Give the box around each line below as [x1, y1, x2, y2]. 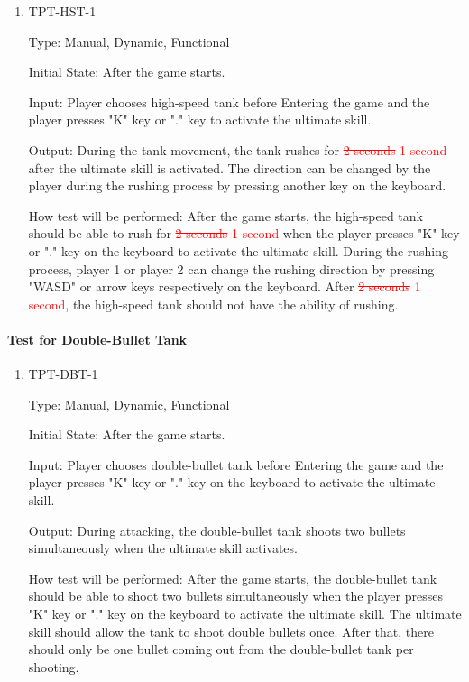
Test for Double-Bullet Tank [7, 329, 188, 348]
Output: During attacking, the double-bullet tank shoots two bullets [28, 521, 406, 539]
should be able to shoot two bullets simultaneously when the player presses [28, 586, 443, 605]
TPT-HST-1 [28, 2, 97, 20]
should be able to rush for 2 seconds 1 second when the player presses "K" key [28, 224, 460, 243]
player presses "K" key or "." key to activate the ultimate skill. [28, 110, 372, 129]
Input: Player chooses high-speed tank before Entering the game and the [28, 92, 430, 111]
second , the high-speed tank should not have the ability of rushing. [28, 294, 399, 313]
